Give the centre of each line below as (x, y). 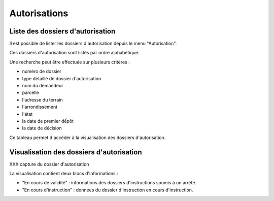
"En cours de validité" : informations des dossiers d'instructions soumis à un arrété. (109, 183)
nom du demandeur (43, 86)
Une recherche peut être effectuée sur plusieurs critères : (70, 62)
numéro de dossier (42, 72)
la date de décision (42, 128)
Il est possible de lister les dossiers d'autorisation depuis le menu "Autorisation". (93, 44)
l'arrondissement (40, 107)
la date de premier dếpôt (48, 121)
